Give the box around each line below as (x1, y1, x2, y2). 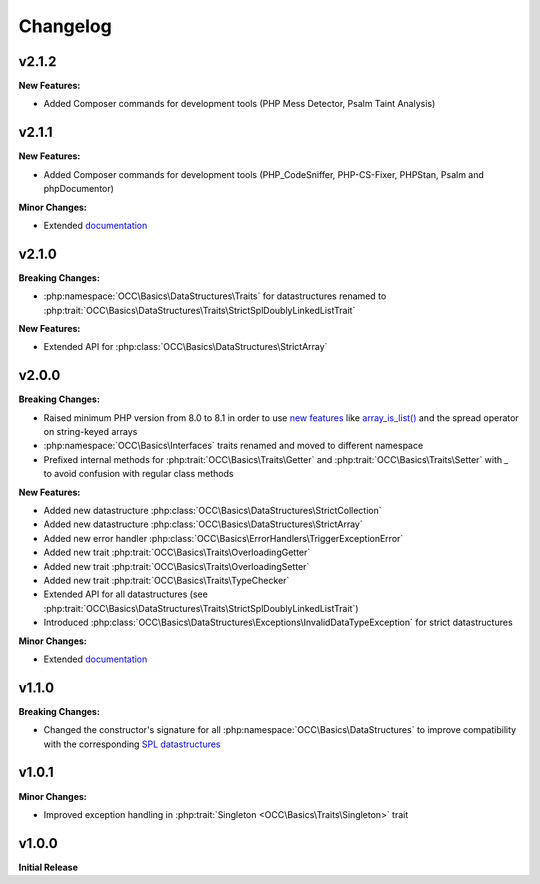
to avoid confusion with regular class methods (43, 468, 234, 480)
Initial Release (18, 861, 79, 873)
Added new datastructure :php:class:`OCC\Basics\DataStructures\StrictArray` (43, 518, 364, 530)
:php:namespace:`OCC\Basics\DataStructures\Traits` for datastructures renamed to (43, 290, 387, 302)
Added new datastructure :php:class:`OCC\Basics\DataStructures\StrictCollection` (43, 505, 382, 517)
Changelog (18, 15, 112, 37)
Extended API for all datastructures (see (43, 588, 209, 600)
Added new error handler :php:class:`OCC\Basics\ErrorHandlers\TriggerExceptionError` (43, 532, 404, 544)
